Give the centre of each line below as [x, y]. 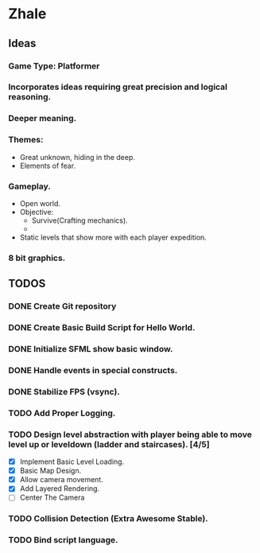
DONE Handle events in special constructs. [93, 370]
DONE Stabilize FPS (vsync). [64, 391]
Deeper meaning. [43, 119]
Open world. [40, 203]
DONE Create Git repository [62, 306]
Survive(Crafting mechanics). [80, 220]
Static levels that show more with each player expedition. [113, 237]
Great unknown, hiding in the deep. [77, 157]
